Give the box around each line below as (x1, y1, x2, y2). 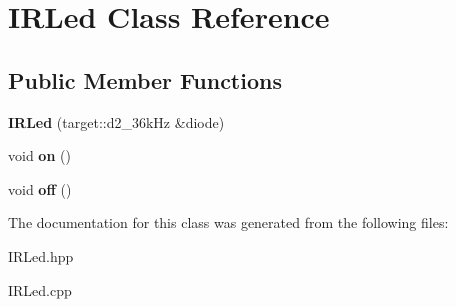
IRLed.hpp (8, 245, 74, 266)
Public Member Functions (8, 64, 282, 95)
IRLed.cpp (8, 279, 72, 300)
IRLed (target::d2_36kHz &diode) (8, 111, 225, 132)
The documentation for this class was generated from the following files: (8, 212, 449, 233)
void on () (8, 145, 71, 166)
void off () (8, 178, 72, 199)
